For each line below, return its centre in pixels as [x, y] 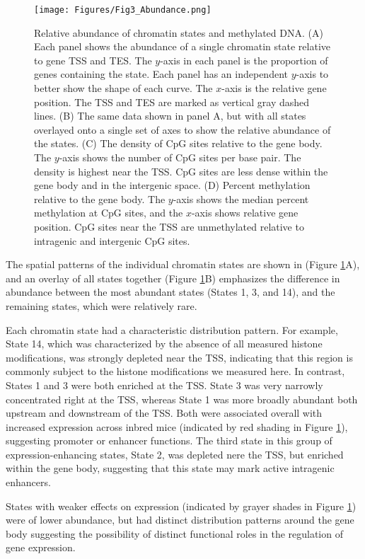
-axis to [312, 74]
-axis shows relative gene [245, 213]
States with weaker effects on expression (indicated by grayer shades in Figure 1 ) [181, 506]
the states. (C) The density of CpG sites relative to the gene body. [178, 143]
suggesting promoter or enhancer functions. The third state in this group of [169, 440]
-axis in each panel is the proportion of [244, 60]
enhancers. [28, 482]
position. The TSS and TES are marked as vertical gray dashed [172, 102]
